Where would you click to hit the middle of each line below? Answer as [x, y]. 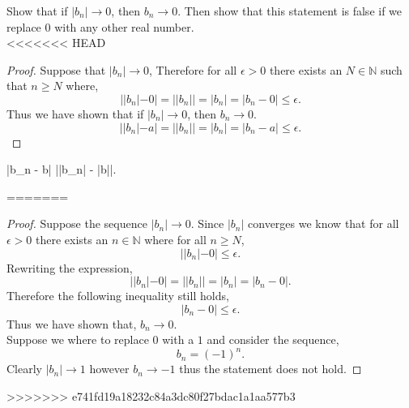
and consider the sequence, [273, 339]
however [109, 369]
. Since [207, 223]
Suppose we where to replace [78, 339]
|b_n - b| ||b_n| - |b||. [62, 169]
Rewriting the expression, [70, 267]
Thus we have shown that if [75, 113]
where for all [175, 239]
